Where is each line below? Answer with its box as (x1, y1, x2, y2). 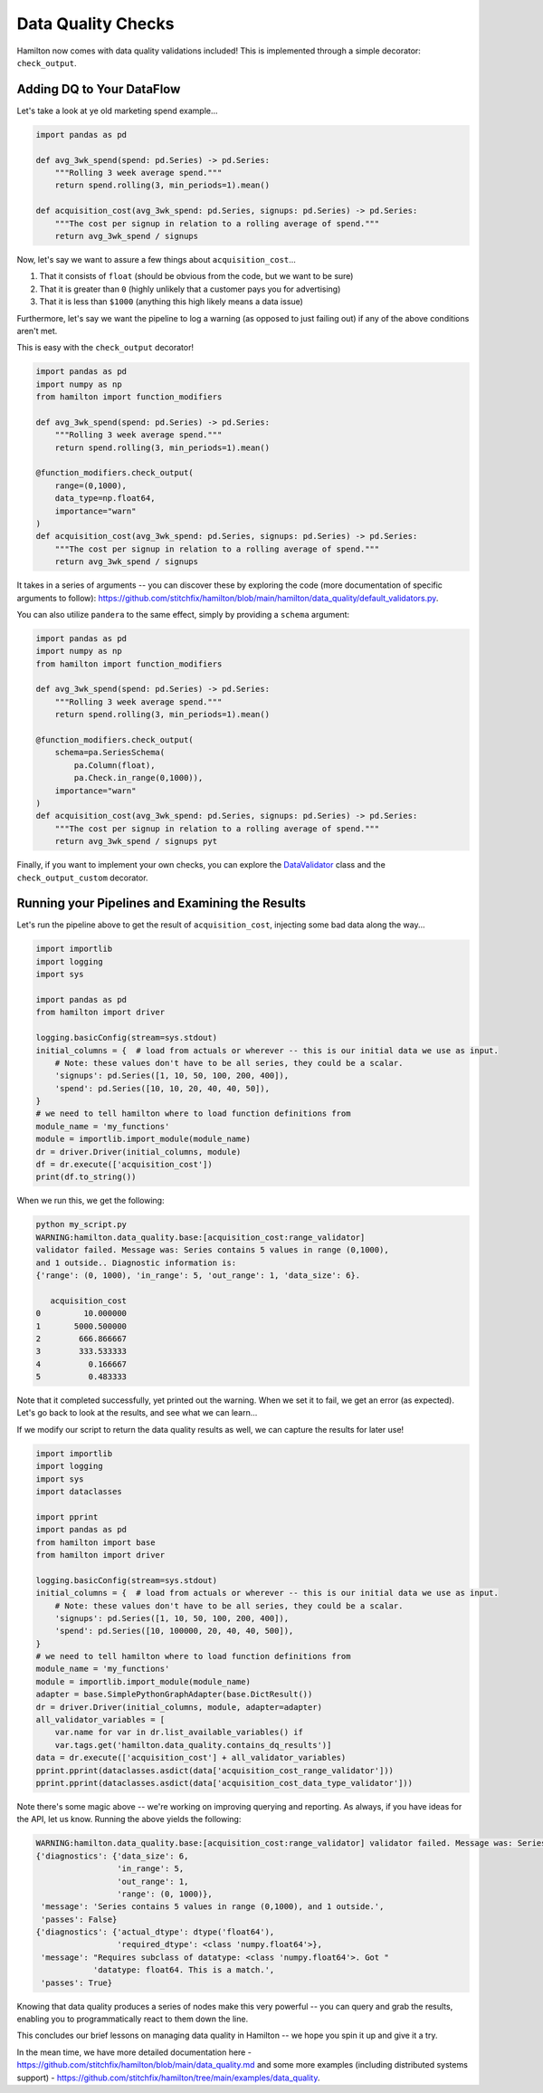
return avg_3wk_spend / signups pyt (54, 836, 217, 847)
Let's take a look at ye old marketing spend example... (16, 105, 218, 116)
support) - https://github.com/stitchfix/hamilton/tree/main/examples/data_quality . (16, 2072, 320, 2083)
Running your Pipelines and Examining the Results (16, 896, 307, 911)
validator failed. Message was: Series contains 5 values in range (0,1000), (35, 1245, 389, 1255)
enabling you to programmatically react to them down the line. (16, 2013, 249, 2024)
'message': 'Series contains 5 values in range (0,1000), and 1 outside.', (41, 1902, 385, 1912)
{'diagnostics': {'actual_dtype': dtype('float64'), (35, 1927, 275, 1937)
